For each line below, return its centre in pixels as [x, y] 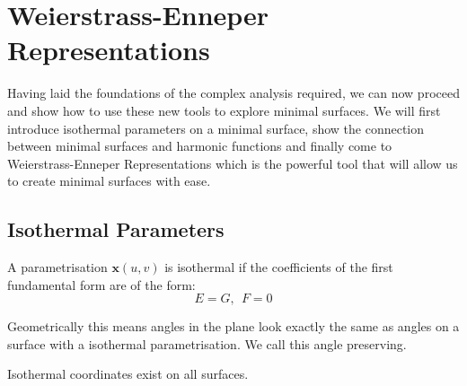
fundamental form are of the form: [101, 284]
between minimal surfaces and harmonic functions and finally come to [200, 146]
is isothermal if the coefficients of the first [279, 267]
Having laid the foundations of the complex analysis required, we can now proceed [233, 93]
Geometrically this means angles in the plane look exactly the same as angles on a [233, 326]
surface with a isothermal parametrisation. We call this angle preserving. [207, 343]
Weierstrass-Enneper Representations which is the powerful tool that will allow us [233, 163]
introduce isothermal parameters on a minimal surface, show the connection [216, 128]
